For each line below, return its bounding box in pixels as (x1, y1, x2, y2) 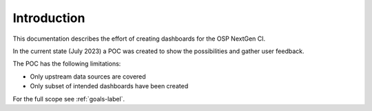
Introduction (12, 10, 85, 26)
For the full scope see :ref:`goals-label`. (12, 94, 125, 103)
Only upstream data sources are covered (30, 72, 146, 81)
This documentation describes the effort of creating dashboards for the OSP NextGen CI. (12, 34, 266, 43)
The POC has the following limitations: (12, 59, 121, 68)
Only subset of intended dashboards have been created (30, 82, 189, 90)
